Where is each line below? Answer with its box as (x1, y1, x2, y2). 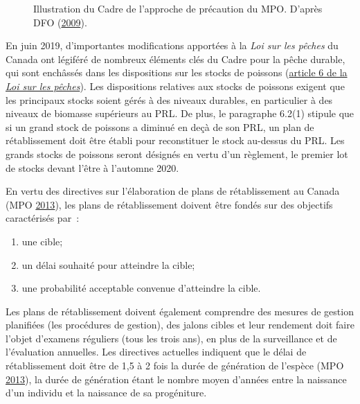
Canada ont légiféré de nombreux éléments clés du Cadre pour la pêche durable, (6, 51, 345, 66)
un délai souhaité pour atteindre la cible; (21, 257, 195, 272)
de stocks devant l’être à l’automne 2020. (6, 160, 179, 175)
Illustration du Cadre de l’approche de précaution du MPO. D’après (33, 1, 323, 15)
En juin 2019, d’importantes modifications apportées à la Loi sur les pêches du (6, 38, 339, 53)
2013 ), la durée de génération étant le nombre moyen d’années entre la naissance (6, 371, 347, 386)
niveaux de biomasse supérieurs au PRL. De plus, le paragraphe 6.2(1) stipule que (6, 106, 354, 121)
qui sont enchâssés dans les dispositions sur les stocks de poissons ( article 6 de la (6, 65, 348, 80)
